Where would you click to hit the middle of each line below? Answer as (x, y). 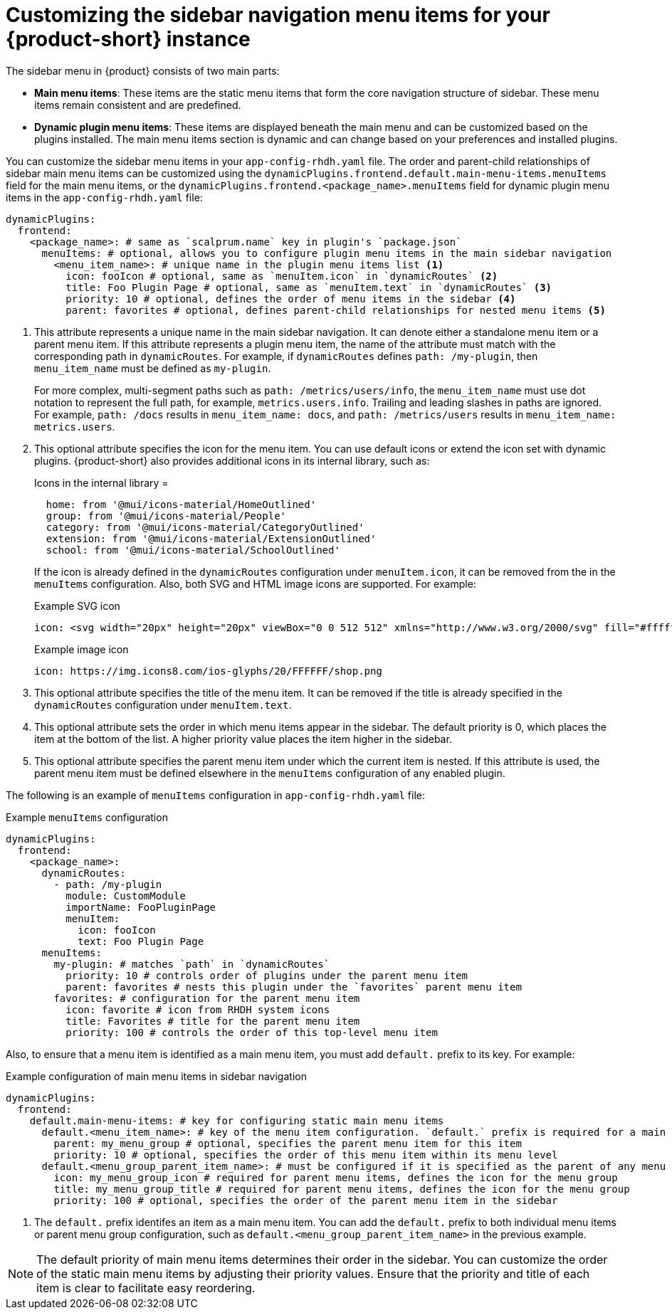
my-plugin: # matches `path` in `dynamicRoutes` (192, 964)
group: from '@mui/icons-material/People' (166, 516)
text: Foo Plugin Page (141, 941)
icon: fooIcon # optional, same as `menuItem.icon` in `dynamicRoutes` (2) (282, 276)
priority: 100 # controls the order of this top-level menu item (252, 1032)
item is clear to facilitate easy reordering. (146, 1288)
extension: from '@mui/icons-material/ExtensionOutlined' (211, 538)
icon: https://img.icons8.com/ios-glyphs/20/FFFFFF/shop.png (208, 671)
